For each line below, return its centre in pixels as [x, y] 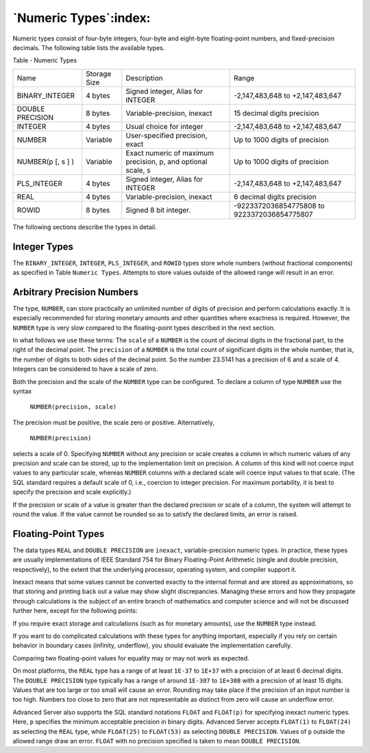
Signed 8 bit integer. [158, 210]
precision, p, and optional [167, 161]
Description [145, 77]
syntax [22, 392]
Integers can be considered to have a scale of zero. [85, 369]
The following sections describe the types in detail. [85, 227]
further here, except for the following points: [75, 611]
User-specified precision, [167, 135]
